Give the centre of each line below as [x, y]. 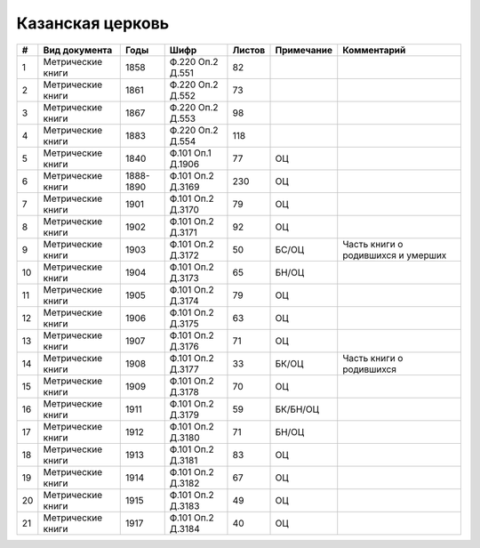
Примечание [304, 50]
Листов [249, 50]
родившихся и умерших [395, 255]
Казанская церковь [93, 23]
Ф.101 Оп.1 [191, 153]
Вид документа [78, 50]
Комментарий [374, 50]
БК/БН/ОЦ [297, 409]
